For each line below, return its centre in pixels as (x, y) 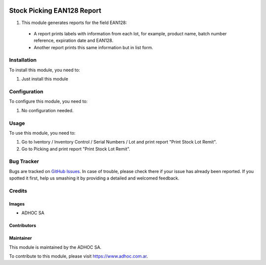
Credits (18, 191)
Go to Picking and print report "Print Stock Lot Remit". (76, 149)
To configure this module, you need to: (49, 101)
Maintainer (20, 238)
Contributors (23, 226)
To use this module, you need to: (42, 133)
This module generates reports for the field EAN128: (74, 23)
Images (17, 204)
